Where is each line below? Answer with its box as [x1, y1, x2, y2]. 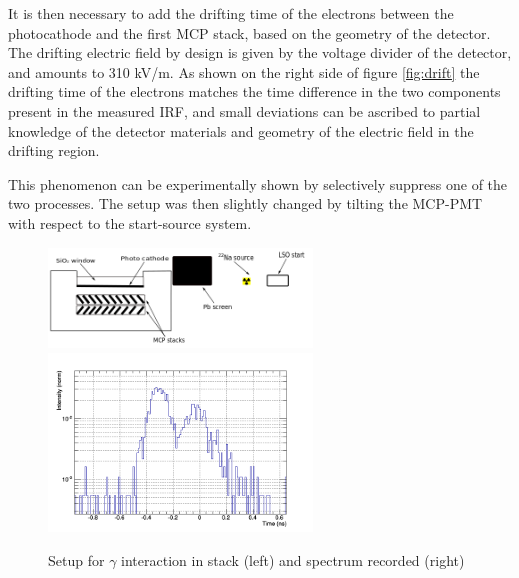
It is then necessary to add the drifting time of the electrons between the [8, 3, 454, 23]
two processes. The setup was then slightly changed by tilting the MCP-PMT [8, 193, 483, 214]
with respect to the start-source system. [8, 212, 252, 233]
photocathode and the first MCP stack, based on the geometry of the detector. [8, 22, 491, 43]
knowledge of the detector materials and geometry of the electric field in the [8, 120, 474, 141]
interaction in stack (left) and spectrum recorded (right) [121, 549, 465, 570]
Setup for [48, 549, 105, 570]
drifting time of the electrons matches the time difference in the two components [8, 81, 501, 102]
